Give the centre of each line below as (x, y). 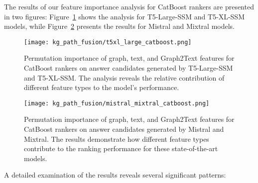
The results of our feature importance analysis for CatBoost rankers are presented (129, 6)
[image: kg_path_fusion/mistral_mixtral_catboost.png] (117, 103)
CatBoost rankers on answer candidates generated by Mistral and (124, 129)
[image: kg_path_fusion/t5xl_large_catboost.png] (108, 42)
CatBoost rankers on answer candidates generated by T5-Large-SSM (129, 68)
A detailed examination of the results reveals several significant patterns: (115, 175)
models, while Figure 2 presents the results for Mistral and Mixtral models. (119, 26)
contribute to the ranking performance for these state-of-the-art (121, 148)
